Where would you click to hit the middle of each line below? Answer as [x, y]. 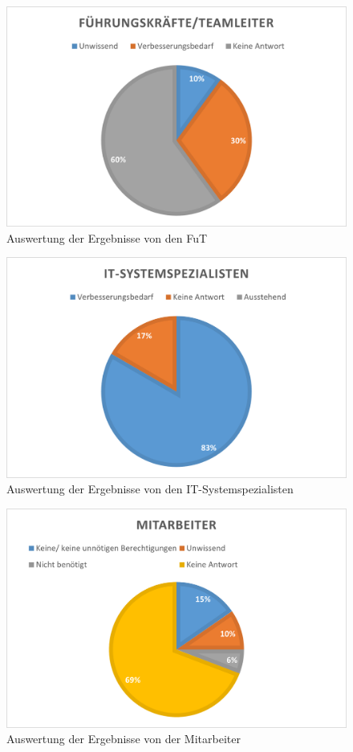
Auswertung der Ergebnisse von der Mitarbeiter [124, 739]
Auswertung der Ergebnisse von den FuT [107, 237]
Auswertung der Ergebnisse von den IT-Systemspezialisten [150, 489]
